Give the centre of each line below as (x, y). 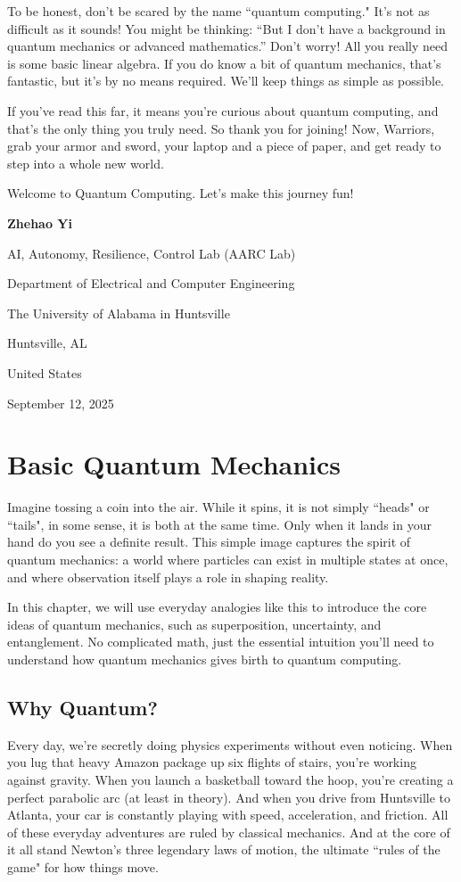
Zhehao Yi (40, 223)
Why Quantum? (82, 707)
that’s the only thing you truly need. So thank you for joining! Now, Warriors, (221, 128)
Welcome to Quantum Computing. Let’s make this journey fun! (181, 193)
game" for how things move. (83, 866)
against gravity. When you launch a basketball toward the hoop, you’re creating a (230, 779)
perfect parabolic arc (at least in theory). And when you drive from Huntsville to (229, 797)
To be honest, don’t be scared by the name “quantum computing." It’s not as (218, 11)
